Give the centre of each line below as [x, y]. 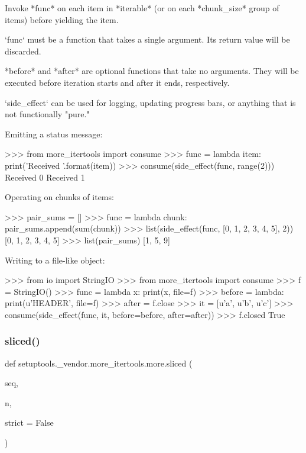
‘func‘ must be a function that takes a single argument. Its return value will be [147, 39]
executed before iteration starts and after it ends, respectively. [117, 82]
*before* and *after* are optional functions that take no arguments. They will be [152, 71]
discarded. [23, 51]
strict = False [29, 423]
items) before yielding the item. [62, 19]
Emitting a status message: [54, 134]
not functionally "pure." [47, 114]
